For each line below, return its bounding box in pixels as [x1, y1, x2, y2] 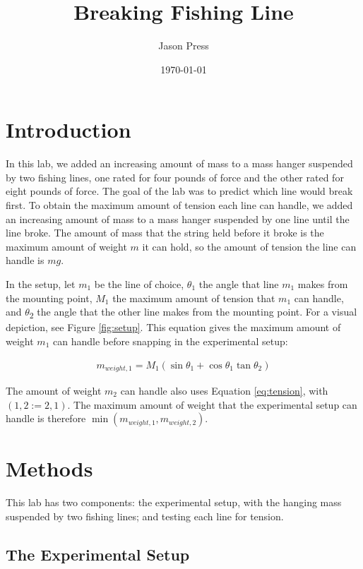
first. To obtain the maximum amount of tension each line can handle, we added [6, 198, 353, 212]
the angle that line [198, 277, 279, 291]
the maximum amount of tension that [112, 290, 275, 305]
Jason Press [158, 38, 209, 53]
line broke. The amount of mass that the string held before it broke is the [6, 225, 324, 240]
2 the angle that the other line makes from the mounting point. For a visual [29, 304, 357, 321]
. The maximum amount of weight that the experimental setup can [67, 397, 357, 412]
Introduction [6, 115, 131, 144]
